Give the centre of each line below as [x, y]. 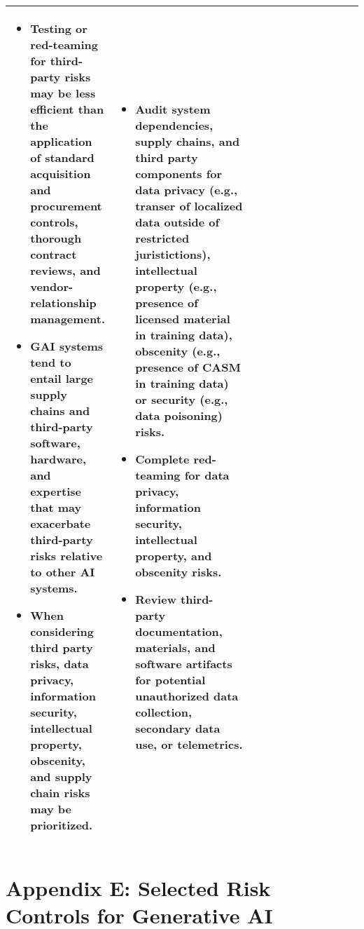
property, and [174, 556]
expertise [56, 491]
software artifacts [184, 664]
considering [62, 631]
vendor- [52, 286]
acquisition [61, 174]
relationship [63, 303]
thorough [56, 238]
